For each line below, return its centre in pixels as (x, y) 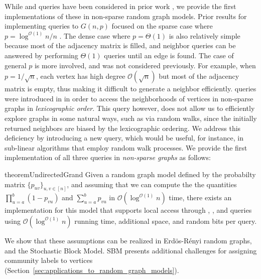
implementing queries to (42, 26)
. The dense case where (95, 35)
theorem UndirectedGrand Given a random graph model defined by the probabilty (130, 174)
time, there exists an (200, 197)
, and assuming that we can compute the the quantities (152, 184)
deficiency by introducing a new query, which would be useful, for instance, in (124, 138)
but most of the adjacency (199, 76)
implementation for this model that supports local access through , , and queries (128, 210)
